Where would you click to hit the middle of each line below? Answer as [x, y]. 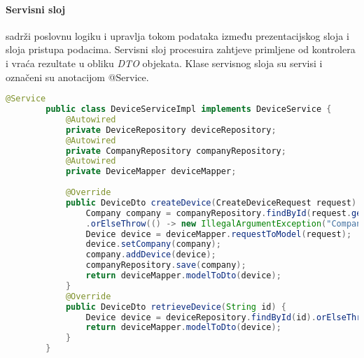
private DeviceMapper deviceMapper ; [151, 172]
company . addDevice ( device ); [151, 255]
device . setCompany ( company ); [153, 244]
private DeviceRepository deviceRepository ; [171, 130]
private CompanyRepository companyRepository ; [176, 151]
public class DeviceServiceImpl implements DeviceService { [189, 109]
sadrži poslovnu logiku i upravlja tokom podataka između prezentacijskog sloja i [177, 35]
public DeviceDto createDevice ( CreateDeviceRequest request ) [211, 202]
